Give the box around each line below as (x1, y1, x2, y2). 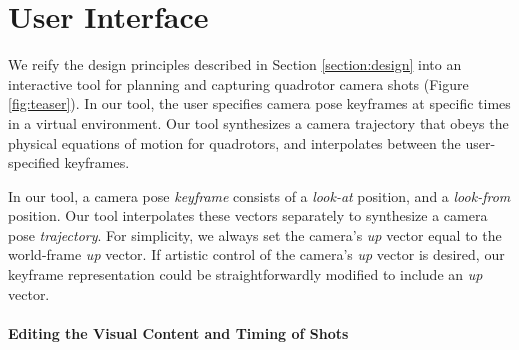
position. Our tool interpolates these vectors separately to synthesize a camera (8, 205, 488, 226)
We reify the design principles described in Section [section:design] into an (8, 54, 462, 75)
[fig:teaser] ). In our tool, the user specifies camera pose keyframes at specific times (8, 93, 511, 114)
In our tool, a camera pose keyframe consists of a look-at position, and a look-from (8, 185, 511, 206)
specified (8, 152, 60, 173)
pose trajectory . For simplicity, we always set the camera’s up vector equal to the (8, 224, 502, 245)
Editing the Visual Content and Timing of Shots (8, 322, 349, 343)
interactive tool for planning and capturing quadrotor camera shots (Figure (8, 73, 469, 94)
